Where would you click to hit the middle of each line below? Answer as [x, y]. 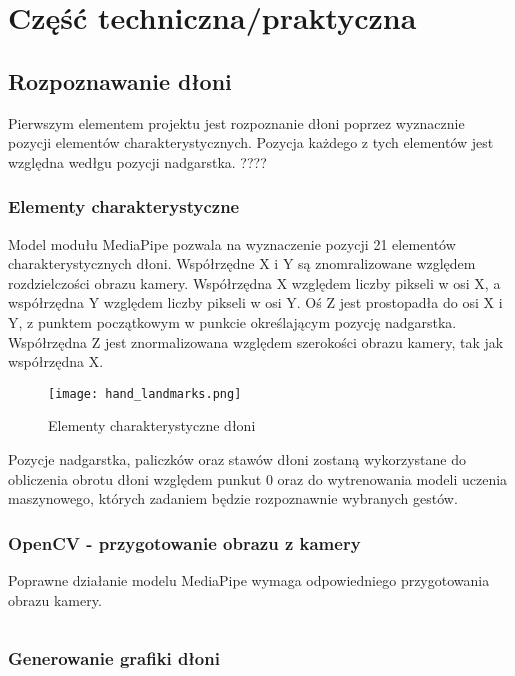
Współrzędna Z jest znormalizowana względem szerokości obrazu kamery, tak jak [256, 341]
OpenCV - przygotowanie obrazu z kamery [184, 542]
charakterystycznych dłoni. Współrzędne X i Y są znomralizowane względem [242, 263]
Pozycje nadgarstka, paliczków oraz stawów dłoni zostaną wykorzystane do [237, 458]
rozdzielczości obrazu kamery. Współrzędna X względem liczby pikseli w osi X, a [254, 282]
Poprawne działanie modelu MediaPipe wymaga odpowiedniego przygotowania [249, 579]
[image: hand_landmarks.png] [145, 393]
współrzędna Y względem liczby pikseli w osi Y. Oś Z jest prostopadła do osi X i [255, 302]
